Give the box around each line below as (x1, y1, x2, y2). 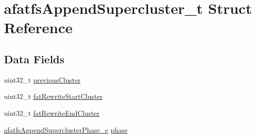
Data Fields (4, 51, 65, 66)
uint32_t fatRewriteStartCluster (4, 91, 103, 101)
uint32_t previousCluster (4, 74, 81, 85)
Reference (4, 17, 73, 38)
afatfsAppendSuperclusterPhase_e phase (4, 124, 128, 135)
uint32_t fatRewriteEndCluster (4, 107, 100, 118)
